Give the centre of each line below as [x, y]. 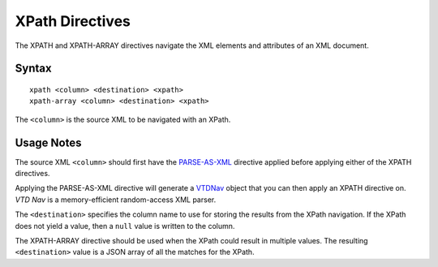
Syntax [33, 69]
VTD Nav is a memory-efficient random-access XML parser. [116, 200]
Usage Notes [48, 142]
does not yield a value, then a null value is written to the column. [125, 226]
